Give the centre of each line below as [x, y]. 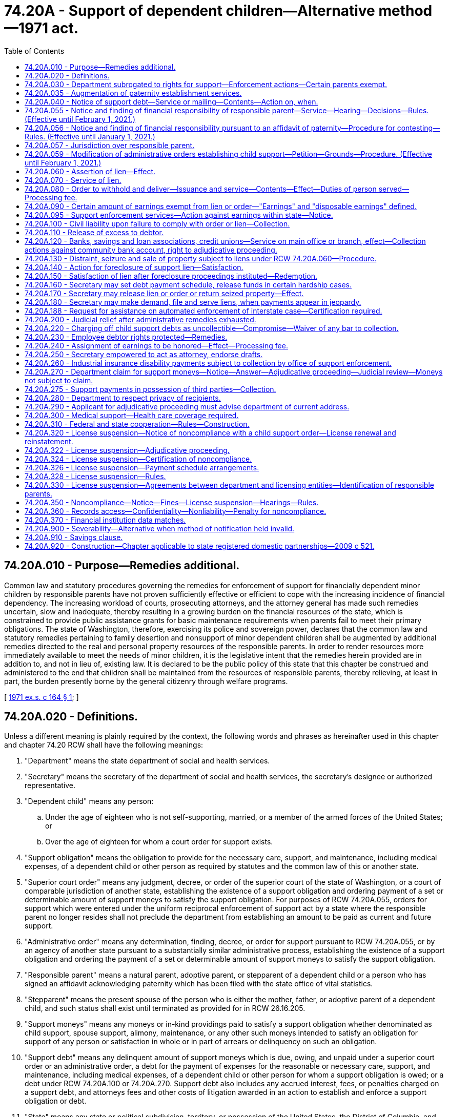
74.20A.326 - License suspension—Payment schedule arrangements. [142, 467]
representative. [50, 785]
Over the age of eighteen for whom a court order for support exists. [159, 842]
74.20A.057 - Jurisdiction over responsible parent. [110, 145]
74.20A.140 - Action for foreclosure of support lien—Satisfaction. [134, 267]
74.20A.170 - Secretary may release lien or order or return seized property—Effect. [164, 293]
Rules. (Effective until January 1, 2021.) [90, 136]
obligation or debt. [56, 1101]
